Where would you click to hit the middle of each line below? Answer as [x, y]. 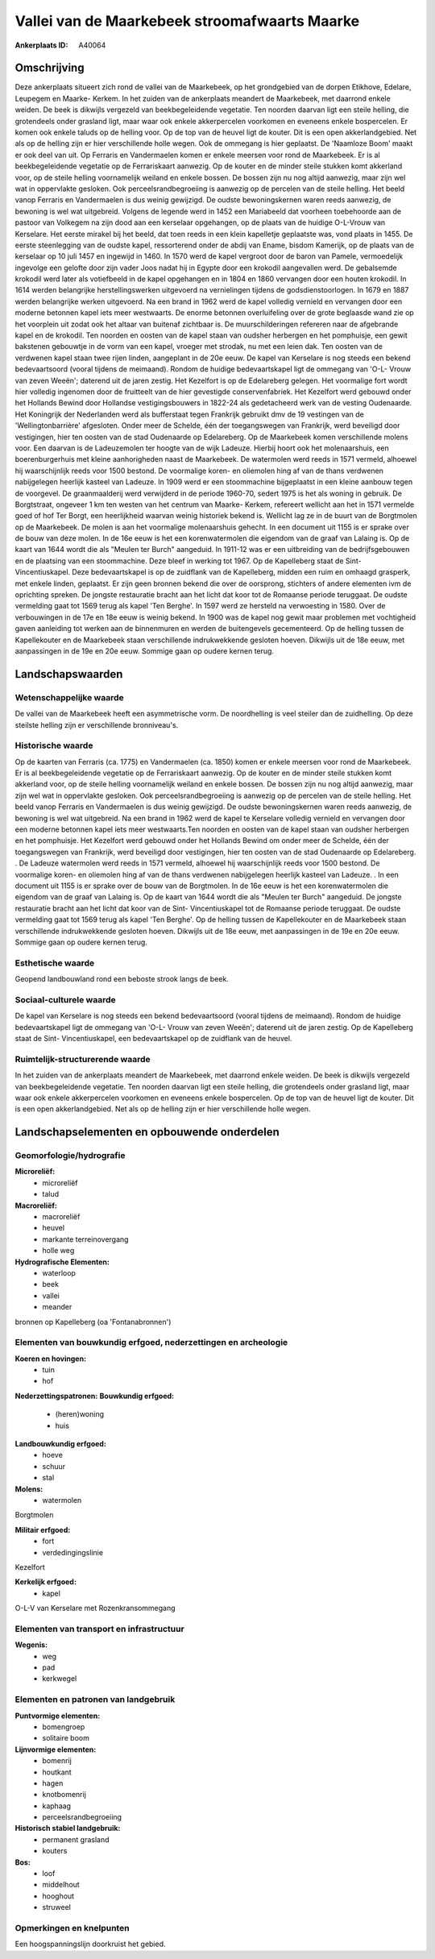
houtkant [57, 1772]
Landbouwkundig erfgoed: [60, 1444]
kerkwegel [60, 1679]
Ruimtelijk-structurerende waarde [83, 1059]
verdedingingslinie [73, 1552]
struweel [57, 1907]
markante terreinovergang [85, 1239]
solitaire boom [66, 1738]
